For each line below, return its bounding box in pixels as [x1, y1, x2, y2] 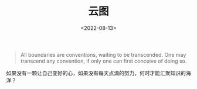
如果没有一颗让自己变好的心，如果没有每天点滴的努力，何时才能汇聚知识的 [6, 69, 186, 76]
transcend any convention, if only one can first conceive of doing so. [20, 57, 187, 64]
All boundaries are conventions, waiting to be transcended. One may [20, 51, 186, 58]
